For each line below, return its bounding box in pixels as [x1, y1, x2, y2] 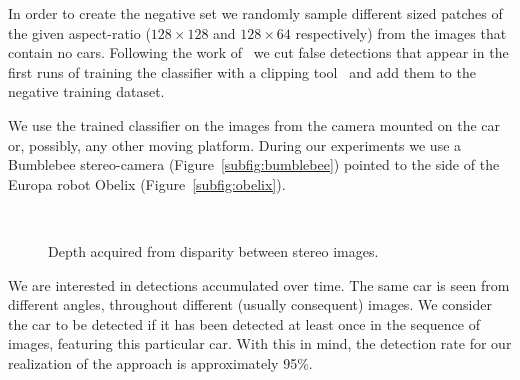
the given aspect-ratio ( [8, 22, 151, 43]
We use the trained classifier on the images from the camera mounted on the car [8, 114, 501, 135]
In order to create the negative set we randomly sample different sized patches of [8, 3, 503, 23]
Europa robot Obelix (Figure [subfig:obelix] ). [8, 173, 286, 194]
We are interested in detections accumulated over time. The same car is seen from [8, 274, 510, 295]
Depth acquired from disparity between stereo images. [48, 240, 379, 261]
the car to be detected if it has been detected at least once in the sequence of [8, 313, 480, 334]
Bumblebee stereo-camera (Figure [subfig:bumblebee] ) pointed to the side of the [8, 154, 500, 175]
